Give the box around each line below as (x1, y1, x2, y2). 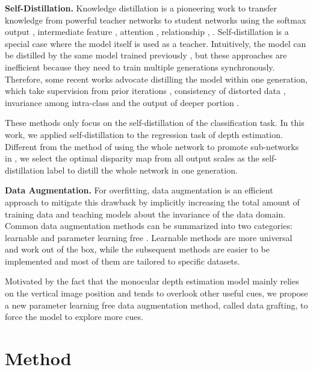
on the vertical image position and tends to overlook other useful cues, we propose (5, 287, 308, 299)
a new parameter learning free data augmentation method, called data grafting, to (5, 298, 308, 311)
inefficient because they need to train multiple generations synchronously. (5, 60, 275, 73)
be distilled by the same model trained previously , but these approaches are (5, 49, 287, 61)
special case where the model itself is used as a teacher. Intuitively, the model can (5, 37, 306, 49)
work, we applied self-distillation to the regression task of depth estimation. (5, 128, 283, 140)
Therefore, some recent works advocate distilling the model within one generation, (5, 72, 308, 85)
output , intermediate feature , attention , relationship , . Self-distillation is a (5, 25, 289, 38)
